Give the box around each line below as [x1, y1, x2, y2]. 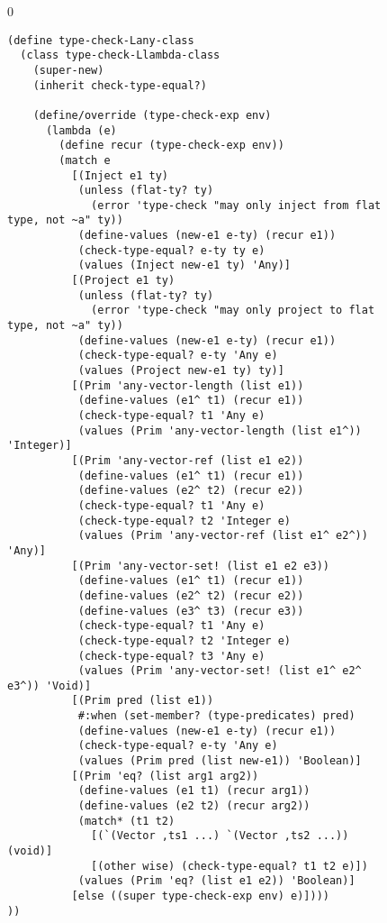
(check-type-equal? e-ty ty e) [77, 243, 265, 257]
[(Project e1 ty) [71, 274, 175, 288]
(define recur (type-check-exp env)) [58, 139, 284, 152]
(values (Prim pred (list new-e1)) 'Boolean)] [77, 754, 362, 768]
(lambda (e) [45, 123, 117, 137]
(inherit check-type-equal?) [32, 78, 207, 92]
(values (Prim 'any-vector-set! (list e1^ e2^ [77, 664, 362, 678]
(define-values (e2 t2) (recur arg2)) [77, 800, 310, 813]
